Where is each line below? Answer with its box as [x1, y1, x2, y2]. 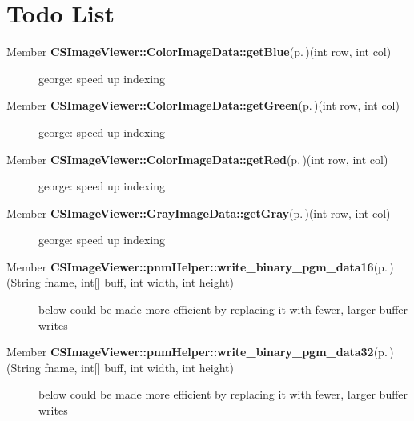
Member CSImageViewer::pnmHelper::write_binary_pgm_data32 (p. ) [6, 343, 394, 360]
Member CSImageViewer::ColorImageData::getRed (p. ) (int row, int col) [6, 150, 388, 167]
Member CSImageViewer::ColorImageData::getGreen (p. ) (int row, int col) [6, 97, 400, 114]
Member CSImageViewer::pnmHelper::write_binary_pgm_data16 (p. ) [6, 258, 394, 275]
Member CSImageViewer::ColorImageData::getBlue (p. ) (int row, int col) [6, 43, 392, 60]
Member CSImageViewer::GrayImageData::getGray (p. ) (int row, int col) [6, 204, 391, 221]
